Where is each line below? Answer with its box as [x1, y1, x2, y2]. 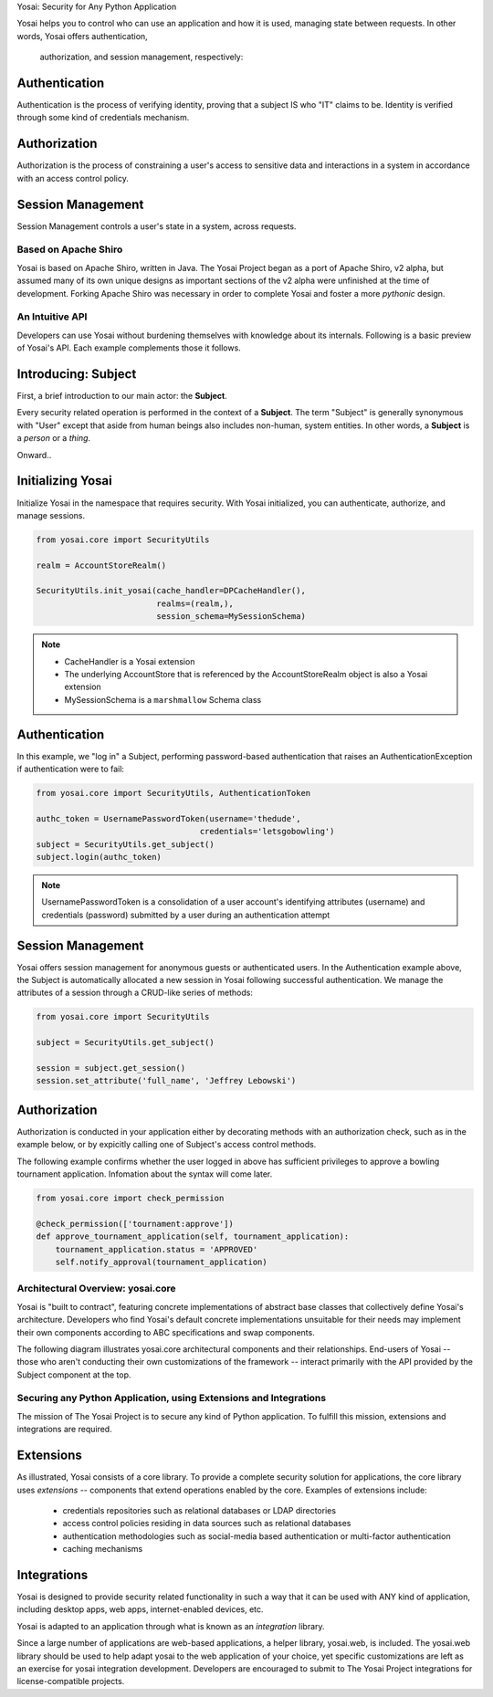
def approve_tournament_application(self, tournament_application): [36, 1231, 350, 1241]
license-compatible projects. [16, 1676, 125, 1687]
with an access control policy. [16, 173, 130, 183]
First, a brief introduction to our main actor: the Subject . [16, 391, 227, 402]
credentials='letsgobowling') [199, 826, 335, 837]
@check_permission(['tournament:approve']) [36, 1219, 235, 1229]
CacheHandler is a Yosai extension [64, 655, 195, 666]
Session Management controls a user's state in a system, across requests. [16, 220, 297, 232]
